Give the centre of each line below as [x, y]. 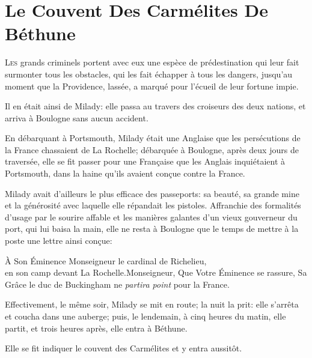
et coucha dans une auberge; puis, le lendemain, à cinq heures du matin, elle [145, 316]
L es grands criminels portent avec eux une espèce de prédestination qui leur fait [152, 62]
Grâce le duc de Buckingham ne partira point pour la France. [117, 284]
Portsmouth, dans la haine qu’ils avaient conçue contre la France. [125, 173]
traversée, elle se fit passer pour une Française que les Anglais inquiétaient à [145, 161]
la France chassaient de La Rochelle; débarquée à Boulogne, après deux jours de [152, 149]
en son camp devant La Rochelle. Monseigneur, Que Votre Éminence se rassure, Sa [156, 272]
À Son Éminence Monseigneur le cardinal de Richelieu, [106, 260]
